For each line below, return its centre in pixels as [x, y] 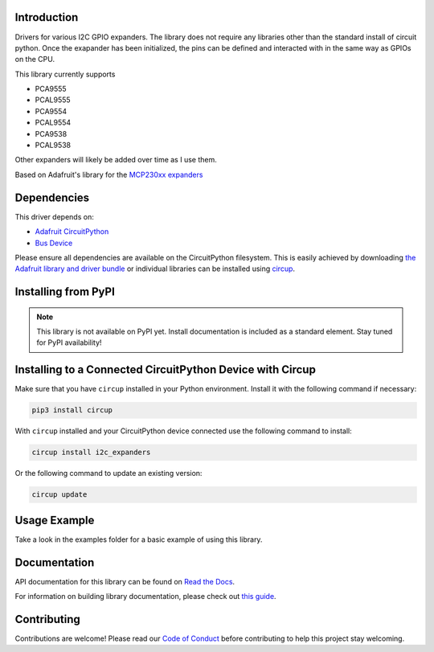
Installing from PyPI [65, 292]
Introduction [47, 17]
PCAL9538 [53, 146]
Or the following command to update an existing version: [108, 474]
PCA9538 [51, 133]
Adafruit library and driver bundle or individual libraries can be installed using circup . [155, 269]
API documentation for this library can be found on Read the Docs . [125, 581]
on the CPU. [35, 59]
